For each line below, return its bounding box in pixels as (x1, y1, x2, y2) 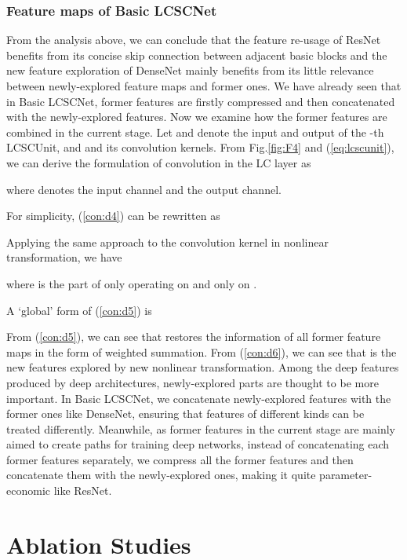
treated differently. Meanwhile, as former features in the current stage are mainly (6, 420, 395, 437)
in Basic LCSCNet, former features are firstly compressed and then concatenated (6, 93, 395, 109)
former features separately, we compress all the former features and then (6, 451, 354, 467)
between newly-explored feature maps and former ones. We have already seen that (6, 78, 402, 93)
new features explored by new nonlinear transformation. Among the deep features (6, 359, 399, 375)
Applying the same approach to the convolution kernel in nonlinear (6, 233, 329, 250)
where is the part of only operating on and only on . (6, 275, 257, 291)
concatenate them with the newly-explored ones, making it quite (6, 467, 316, 483)
